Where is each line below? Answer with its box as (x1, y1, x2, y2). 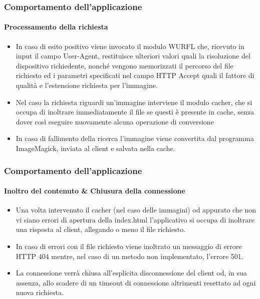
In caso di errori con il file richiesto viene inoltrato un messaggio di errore (16, 241, 242, 251)
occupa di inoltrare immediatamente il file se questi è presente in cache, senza (16, 106, 254, 117)
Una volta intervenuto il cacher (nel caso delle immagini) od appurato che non (16, 204, 256, 215)
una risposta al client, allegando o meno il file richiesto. (16, 224, 186, 234)
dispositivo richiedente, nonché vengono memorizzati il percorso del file (16, 60, 233, 70)
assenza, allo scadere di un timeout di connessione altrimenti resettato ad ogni (16, 277, 256, 287)
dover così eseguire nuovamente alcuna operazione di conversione (16, 116, 214, 126)
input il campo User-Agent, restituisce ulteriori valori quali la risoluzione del (16, 50, 250, 61)
